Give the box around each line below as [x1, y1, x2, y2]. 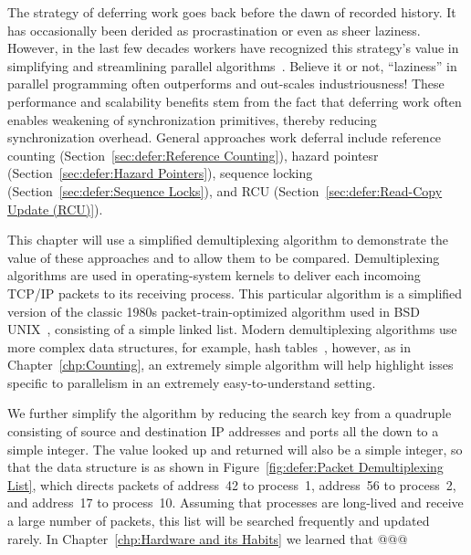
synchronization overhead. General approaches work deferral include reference [7, 128, 442, 147]
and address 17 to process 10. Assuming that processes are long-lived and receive [7, 493, 464, 512]
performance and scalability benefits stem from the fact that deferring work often [7, 91, 462, 110]
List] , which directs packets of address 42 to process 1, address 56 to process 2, [7, 475, 456, 494]
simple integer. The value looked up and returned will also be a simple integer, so [7, 439, 463, 458]
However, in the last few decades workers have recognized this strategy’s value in [7, 38, 459, 58]
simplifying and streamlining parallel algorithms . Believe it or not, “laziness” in [7, 56, 457, 75]
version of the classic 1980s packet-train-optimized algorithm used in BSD [7, 301, 420, 320]
